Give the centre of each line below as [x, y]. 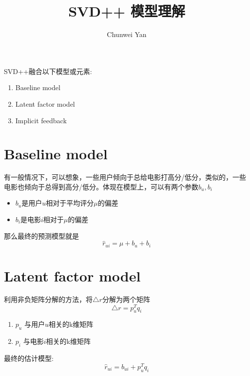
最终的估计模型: [29, 358]
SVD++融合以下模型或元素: [48, 71]
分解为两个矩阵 [126, 299]
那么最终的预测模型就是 [41, 235]
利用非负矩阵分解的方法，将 [48, 299]
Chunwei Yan [127, 34]
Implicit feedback [41, 120]
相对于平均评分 [70, 203]
